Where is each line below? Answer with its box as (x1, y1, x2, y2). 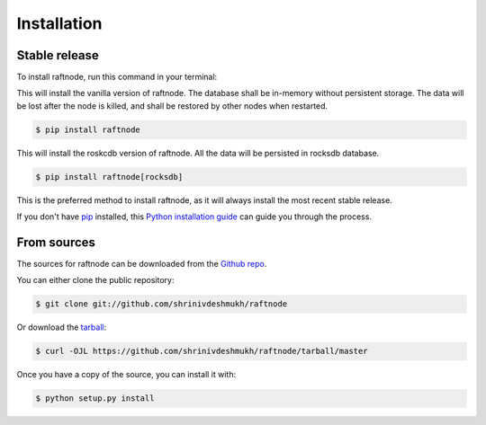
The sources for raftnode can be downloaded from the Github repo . (16, 259, 267, 270)
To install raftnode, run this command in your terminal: (16, 72, 218, 83)
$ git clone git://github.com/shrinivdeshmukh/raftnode (35, 299, 288, 309)
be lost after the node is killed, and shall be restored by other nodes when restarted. (16, 100, 328, 111)
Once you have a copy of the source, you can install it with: (16, 369, 237, 380)
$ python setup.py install (35, 394, 155, 403)
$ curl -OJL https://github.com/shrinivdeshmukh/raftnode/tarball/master (35, 346, 368, 357)
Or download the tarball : (16, 322, 107, 332)
